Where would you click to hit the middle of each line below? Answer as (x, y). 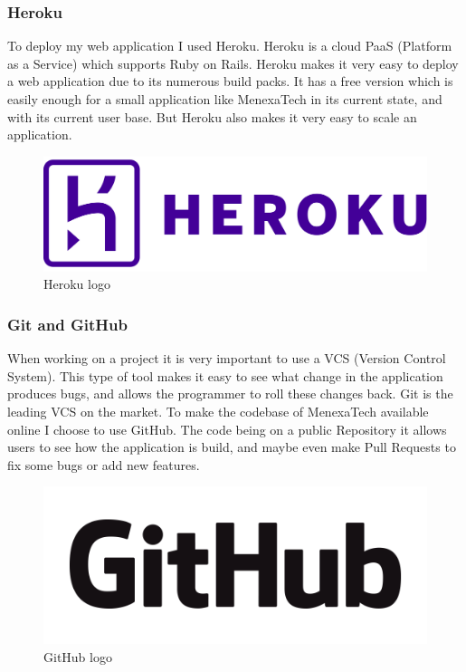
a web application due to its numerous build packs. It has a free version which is (230, 81)
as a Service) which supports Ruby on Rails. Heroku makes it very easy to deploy (233, 63)
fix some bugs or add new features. (104, 464)
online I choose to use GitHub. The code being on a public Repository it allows (227, 429)
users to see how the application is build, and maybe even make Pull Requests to (232, 447)
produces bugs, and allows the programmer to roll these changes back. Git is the (230, 394)
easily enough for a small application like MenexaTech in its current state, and (225, 99)
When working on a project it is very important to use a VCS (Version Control (227, 358)
